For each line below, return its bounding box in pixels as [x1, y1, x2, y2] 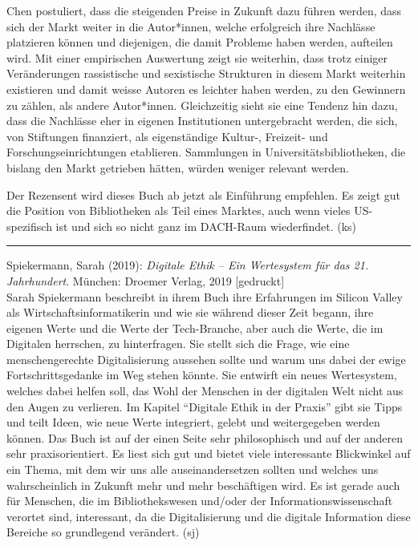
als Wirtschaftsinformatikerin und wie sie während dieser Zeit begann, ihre [6, 304, 374, 321]
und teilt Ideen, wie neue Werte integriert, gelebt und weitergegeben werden [6, 414, 380, 431]
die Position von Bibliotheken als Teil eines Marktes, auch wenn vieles [6, 202, 351, 219]
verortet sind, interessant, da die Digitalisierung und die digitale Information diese [6, 508, 411, 524]
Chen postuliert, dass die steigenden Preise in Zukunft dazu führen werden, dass [6, 2, 402, 18]
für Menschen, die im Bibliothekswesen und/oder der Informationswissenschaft [6, 492, 393, 509]
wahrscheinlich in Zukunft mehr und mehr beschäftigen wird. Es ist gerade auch [6, 476, 400, 493]
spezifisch [6, 217, 52, 234]
